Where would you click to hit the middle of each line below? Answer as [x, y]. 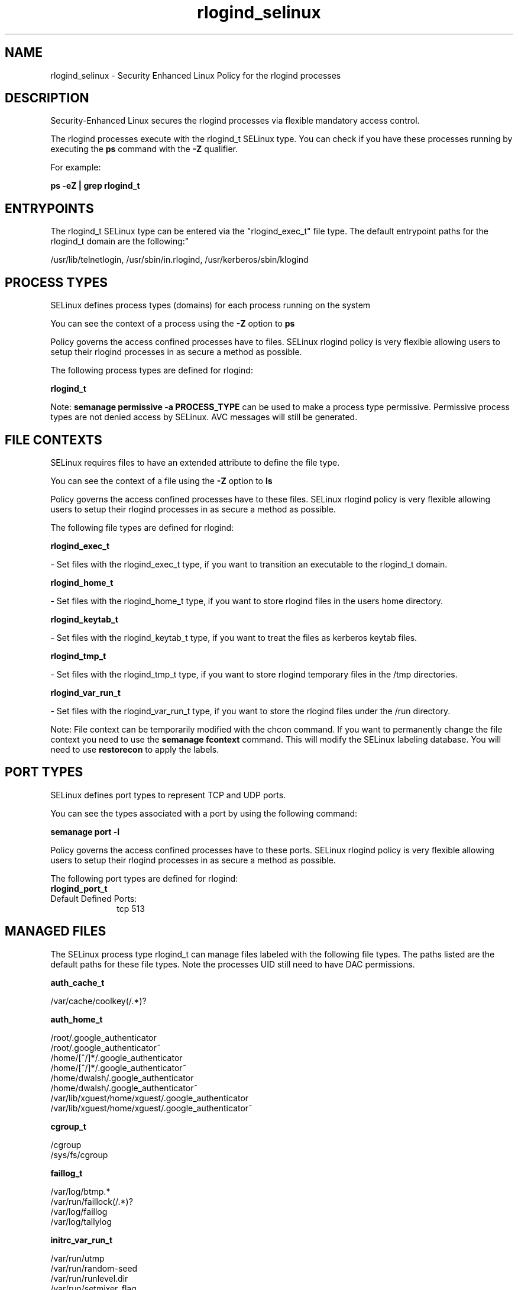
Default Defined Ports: [94, 898]
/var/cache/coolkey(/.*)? [98, 1001]
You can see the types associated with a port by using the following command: [204, 813]
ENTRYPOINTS [49, 208]
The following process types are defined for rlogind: [152, 370]
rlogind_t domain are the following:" [120, 241]
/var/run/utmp [77, 1258]
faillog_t [67, 1173]
